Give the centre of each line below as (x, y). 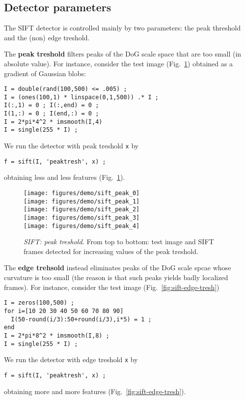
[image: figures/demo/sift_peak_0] (82, 193)
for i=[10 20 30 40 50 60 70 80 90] (64, 311)
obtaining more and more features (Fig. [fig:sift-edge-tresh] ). (95, 391)
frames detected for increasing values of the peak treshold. (111, 251)
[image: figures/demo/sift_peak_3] (82, 217)
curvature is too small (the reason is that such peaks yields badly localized (116, 277)
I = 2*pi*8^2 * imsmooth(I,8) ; (57, 335)
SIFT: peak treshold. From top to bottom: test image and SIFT (119, 242)
